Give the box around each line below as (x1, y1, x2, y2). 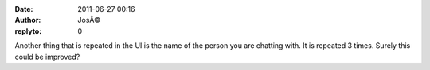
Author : (14, 16, 41, 25)
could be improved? (14, 52, 80, 61)
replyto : (14, 26, 42, 35)
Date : (14, 5, 33, 13)
